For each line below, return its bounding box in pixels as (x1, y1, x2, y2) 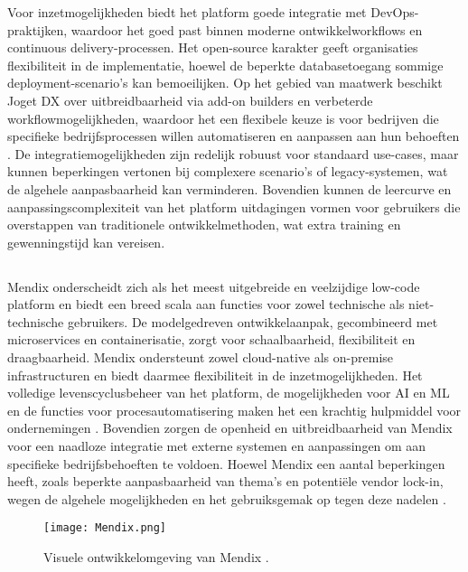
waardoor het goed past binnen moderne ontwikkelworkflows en (70, 20, 423, 39)
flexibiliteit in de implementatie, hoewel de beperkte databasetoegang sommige (7, 55, 444, 74)
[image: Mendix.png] (43, 521, 167, 535)
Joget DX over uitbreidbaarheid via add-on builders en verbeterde (7, 90, 373, 109)
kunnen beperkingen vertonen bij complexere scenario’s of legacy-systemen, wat (7, 162, 448, 181)
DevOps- (370, 3, 419, 21)
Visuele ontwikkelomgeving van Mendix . (43, 548, 269, 567)
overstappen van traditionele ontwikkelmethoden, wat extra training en (7, 215, 401, 234)
